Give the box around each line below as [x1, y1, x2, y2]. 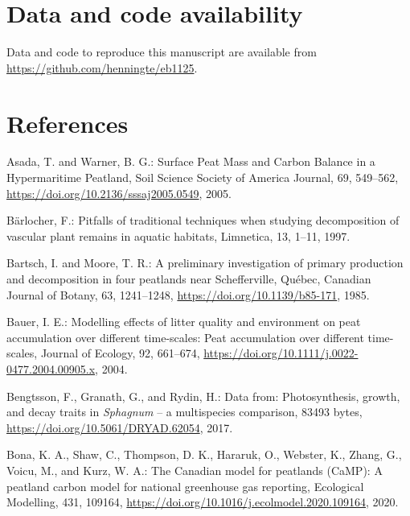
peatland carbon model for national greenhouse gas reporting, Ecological [6, 477, 364, 494]
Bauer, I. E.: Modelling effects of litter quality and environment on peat [6, 313, 361, 330]
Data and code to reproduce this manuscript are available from [6, 43, 317, 60]
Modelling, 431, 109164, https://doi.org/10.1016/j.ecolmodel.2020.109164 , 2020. [6, 493, 399, 510]
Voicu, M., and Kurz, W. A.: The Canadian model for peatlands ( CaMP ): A [6, 461, 383, 478]
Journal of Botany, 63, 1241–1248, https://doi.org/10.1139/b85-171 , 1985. [6, 286, 370, 303]
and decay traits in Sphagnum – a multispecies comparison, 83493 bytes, [6, 403, 363, 420]
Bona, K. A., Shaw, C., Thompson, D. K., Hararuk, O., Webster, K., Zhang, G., [6, 446, 402, 463]
